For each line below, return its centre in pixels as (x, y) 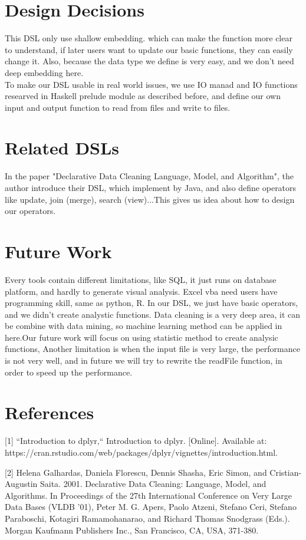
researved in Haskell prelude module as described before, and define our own (143, 96)
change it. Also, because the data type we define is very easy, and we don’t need (149, 61)
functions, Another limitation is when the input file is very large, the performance (152, 349)
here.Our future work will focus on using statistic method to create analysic (142, 337)
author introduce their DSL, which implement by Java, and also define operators (151, 187)
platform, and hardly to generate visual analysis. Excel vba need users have (141, 291)
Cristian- (286, 472)
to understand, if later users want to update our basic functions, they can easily (149, 49)
